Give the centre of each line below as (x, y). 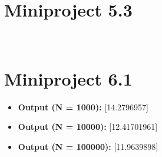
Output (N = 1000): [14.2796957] (83, 107)
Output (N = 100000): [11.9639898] (88, 147)
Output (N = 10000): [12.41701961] (88, 127)
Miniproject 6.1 (68, 78)
